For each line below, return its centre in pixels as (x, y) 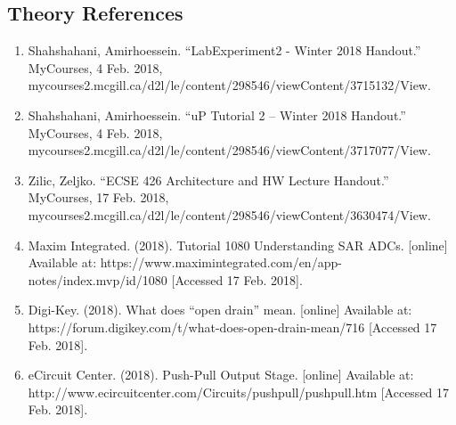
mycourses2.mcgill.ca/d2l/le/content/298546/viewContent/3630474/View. (229, 214)
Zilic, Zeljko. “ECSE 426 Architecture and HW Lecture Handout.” (208, 180)
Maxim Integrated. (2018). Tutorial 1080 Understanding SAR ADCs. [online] (238, 245)
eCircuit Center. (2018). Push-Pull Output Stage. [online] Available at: (221, 375)
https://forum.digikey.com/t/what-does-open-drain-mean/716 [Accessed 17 (232, 327)
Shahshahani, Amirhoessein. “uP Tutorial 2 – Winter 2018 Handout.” (217, 114)
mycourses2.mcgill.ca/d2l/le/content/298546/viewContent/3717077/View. (229, 150)
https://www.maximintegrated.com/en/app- (221, 262)
